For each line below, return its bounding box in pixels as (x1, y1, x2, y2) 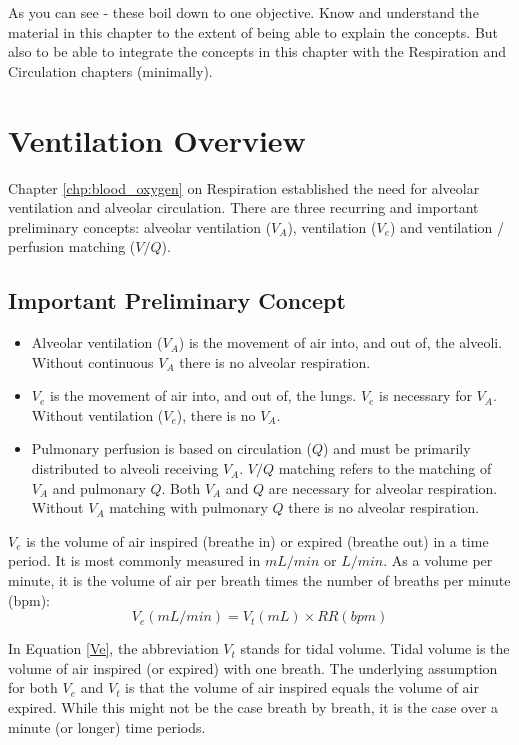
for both (8, 677, 58, 698)
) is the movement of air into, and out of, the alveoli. (178, 332, 503, 353)
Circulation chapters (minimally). (8, 60, 213, 81)
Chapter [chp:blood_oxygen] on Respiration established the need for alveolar (8, 177, 480, 198)
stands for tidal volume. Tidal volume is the (240, 638, 510, 659)
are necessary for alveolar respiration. (268, 477, 498, 498)
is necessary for (379, 385, 472, 406)
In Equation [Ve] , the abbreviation (8, 638, 219, 659)
